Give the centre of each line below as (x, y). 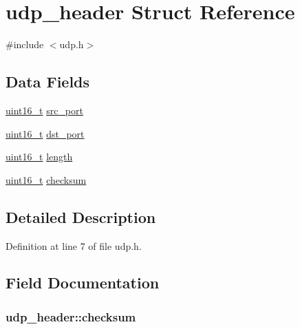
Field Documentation (83, 283)
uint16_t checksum (46, 179)
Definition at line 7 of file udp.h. (74, 245)
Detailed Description (81, 216)
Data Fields (48, 82)
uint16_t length (39, 157)
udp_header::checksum (71, 316)
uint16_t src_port (44, 110)
